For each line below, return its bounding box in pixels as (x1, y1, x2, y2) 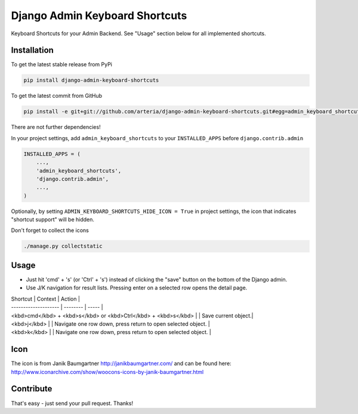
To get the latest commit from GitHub (11, 92, 103, 100)
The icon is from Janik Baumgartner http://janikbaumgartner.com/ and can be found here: (11, 360, 232, 367)
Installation (11, 45, 54, 55)
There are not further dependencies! (11, 123, 101, 131)
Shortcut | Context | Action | (11, 295, 81, 302)
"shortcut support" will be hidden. (11, 216, 95, 223)
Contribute (11, 384, 53, 394)
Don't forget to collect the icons (11, 227, 89, 234)
